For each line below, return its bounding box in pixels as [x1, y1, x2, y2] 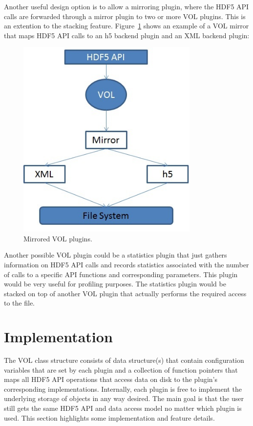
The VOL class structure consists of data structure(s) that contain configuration [4, 355, 244, 365]
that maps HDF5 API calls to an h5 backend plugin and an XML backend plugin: [4, 30, 250, 40]
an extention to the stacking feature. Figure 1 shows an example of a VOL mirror [4, 21, 249, 31]
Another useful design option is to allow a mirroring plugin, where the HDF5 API [4, 1, 249, 11]
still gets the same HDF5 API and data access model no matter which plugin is [4, 403, 242, 413]
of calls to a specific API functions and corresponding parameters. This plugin [4, 269, 238, 279]
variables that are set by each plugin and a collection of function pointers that [4, 364, 238, 375]
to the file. [4, 298, 35, 308]
